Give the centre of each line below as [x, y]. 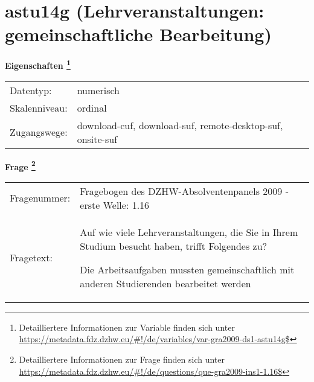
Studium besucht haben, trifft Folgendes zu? [174, 246]
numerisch [98, 90]
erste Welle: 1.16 [115, 205]
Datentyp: [31, 90]
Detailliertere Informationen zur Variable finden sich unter [127, 327]
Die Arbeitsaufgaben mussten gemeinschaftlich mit [187, 269]
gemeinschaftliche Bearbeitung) [138, 34]
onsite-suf [97, 139]
